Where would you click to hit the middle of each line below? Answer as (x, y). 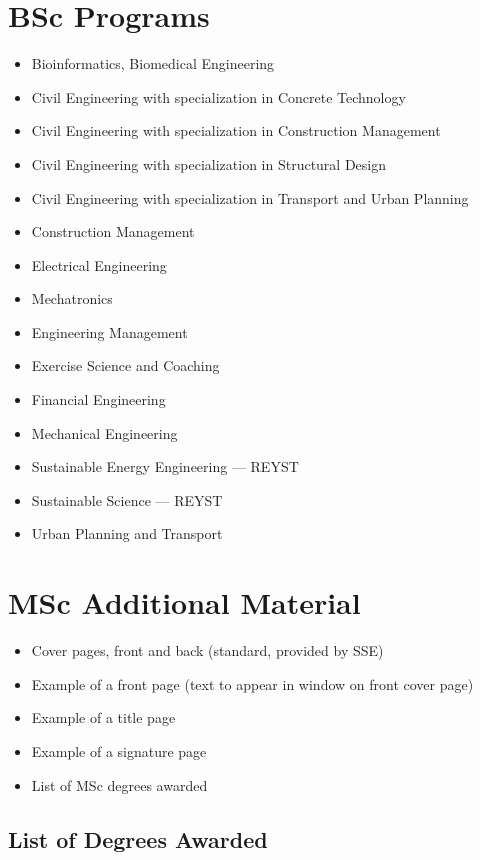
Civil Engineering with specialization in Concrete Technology (218, 96)
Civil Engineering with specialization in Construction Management (236, 130)
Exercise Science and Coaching (125, 365)
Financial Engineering (98, 399)
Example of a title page (103, 717)
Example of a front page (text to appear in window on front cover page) (252, 683)
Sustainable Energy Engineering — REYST (165, 466)
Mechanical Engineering (104, 432)
